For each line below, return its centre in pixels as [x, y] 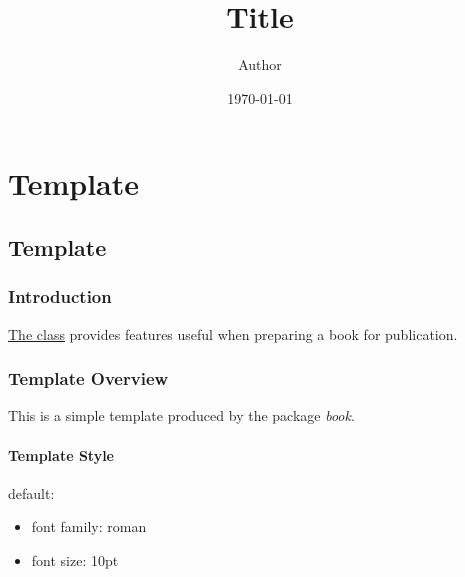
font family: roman [89, 526]
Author [260, 64]
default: [31, 492]
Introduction [60, 296]
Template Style [61, 454]
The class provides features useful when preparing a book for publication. [233, 333]
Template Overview [88, 378]
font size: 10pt [75, 559]
